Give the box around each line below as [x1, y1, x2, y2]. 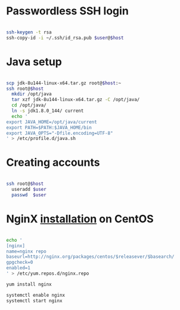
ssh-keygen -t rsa [6, 29, 52, 35]
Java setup [6, 55, 63, 68]
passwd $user [11, 192, 46, 198]
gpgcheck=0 [6, 259, 33, 266]
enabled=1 [6, 265, 31, 271]
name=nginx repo [6, 248, 46, 254]
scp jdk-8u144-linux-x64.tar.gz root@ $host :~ [6, 80, 121, 86]
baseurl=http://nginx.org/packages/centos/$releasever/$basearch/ [6, 254, 175, 260]
